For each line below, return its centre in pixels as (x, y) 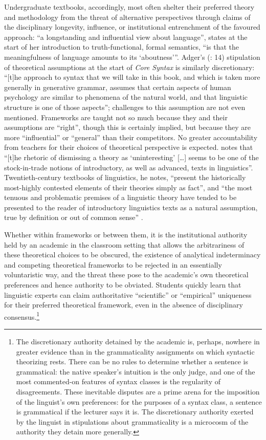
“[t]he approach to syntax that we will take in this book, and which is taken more (132, 77)
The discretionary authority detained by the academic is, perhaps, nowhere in (138, 342)
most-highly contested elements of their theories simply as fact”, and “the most (128, 187)
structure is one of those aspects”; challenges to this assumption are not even (125, 107)
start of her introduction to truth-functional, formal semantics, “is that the (122, 47)
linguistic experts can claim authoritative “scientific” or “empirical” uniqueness (128, 294)
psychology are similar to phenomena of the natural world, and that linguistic (126, 97)
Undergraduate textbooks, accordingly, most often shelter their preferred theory (129, 7)
